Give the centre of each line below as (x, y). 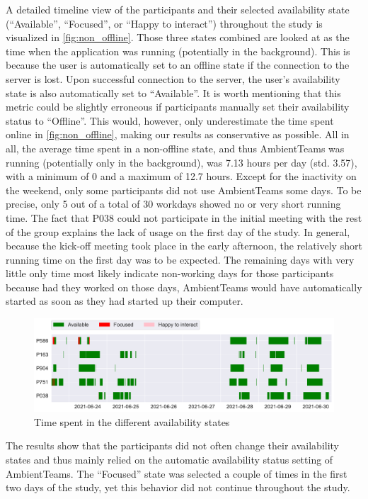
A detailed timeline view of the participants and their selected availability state (178, 9)
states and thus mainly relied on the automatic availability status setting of (169, 459)
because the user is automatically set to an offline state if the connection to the (178, 65)
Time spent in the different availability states (132, 421)
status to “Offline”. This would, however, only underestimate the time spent (170, 120)
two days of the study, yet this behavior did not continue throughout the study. (178, 487)
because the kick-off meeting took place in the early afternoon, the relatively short (184, 246)
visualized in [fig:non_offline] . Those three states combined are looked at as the (178, 37)
